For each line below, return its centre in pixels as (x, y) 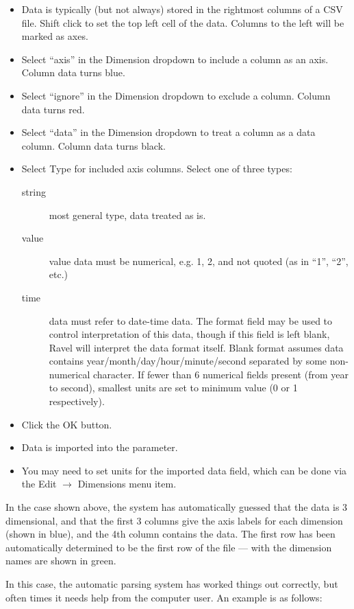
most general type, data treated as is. (127, 215)
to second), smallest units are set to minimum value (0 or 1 (173, 388)
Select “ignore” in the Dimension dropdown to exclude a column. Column (176, 95)
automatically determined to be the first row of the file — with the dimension (169, 547)
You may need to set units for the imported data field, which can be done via (184, 470)
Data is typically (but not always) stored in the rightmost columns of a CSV (182, 9)
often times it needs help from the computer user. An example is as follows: (164, 597)
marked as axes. (55, 36)
